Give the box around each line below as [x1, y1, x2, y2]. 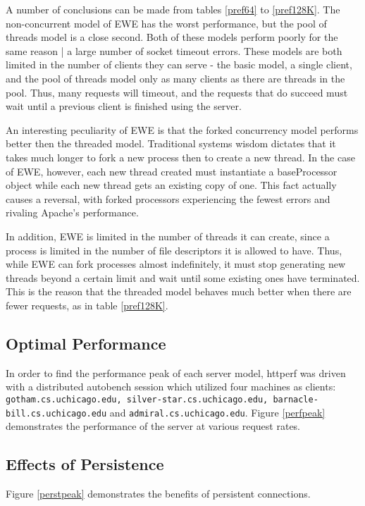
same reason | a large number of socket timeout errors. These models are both [6, 43, 342, 58]
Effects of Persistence [6, 453, 164, 475]
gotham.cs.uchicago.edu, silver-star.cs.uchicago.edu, [6, 394, 268, 405]
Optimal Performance [6, 332, 166, 354]
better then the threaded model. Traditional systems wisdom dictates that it [6, 136, 336, 151]
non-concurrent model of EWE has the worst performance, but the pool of [6, 16, 327, 30]
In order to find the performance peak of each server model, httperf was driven [6, 365, 346, 380]
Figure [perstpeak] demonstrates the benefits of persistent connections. [6, 486, 311, 500]
